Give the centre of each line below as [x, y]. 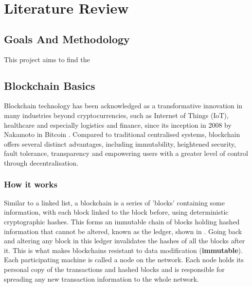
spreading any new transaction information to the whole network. [101, 279]
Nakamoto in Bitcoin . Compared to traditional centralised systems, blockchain [122, 134]
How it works [31, 184]
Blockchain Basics [50, 85]
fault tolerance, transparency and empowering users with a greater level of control [126, 153]
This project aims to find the [47, 59]
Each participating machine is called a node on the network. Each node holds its [124, 260]
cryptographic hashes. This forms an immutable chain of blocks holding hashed [122, 221]
